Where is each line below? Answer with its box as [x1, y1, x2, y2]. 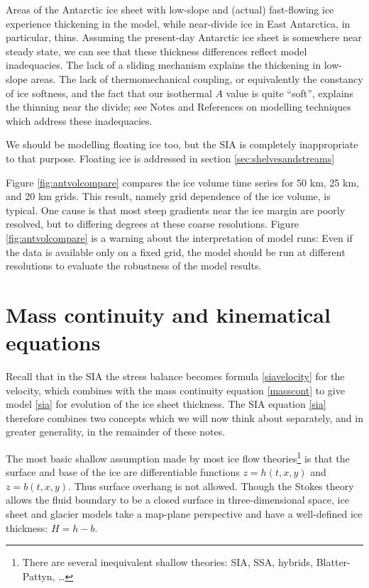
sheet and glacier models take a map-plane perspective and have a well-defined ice [6, 506, 363, 521]
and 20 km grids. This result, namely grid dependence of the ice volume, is [6, 189, 331, 204]
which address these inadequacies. [6, 113, 153, 128]
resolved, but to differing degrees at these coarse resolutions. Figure [6, 216, 299, 231]
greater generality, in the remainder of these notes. [6, 424, 226, 439]
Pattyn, [22, 568, 55, 583]
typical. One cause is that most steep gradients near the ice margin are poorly [6, 202, 346, 217]
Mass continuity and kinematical [6, 299, 331, 328]
